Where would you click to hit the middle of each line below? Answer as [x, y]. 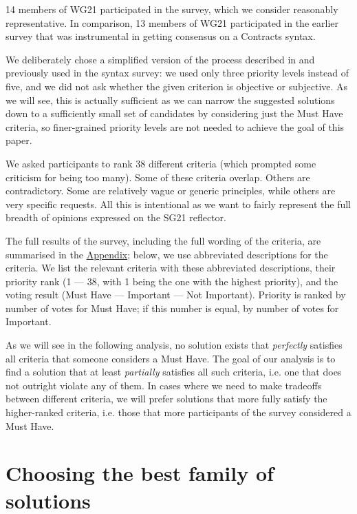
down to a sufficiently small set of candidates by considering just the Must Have [174, 113]
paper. [19, 140]
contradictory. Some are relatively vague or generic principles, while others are [171, 191]
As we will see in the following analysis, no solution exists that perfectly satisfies [174, 345]
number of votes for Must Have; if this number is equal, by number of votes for [172, 308]
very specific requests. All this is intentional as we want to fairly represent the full [178, 204]
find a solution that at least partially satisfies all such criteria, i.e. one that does [174, 372]
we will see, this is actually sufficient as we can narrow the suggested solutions [170, 100]
